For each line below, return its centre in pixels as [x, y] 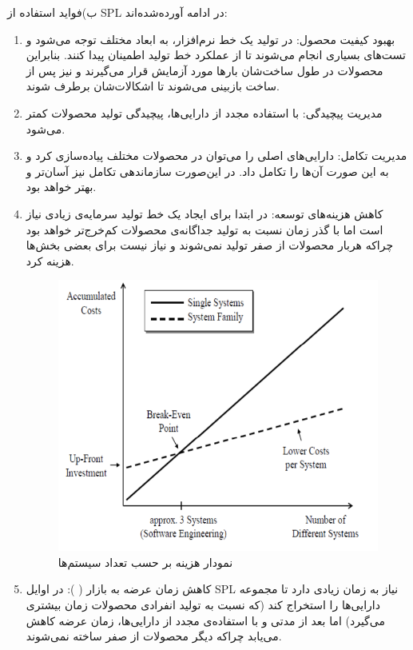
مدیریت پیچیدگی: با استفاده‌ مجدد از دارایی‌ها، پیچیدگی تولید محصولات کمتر [204, 112]
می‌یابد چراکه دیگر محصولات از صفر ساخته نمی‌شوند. [154, 636]
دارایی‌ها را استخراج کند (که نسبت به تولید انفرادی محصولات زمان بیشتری [203, 605]
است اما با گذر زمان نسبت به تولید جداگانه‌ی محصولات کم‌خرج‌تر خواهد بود [205, 229]
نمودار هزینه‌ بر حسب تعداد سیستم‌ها [145, 562]
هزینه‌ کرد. [50, 260]
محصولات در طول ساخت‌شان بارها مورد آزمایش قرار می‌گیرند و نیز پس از [205, 70]
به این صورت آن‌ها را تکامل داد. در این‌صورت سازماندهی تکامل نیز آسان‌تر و [207, 171]
